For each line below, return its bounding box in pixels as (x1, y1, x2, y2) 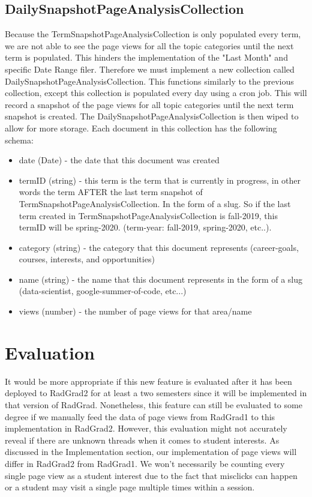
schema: (5, 133, 34, 146)
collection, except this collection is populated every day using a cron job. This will (5, 86, 307, 99)
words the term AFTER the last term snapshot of (19, 185, 203, 198)
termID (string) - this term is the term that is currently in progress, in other (19, 173, 301, 186)
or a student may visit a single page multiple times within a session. (5, 481, 255, 493)
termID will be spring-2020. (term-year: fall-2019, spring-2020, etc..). (19, 221, 272, 233)
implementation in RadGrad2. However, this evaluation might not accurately (5, 422, 287, 435)
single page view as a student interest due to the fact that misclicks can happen (5, 469, 298, 481)
